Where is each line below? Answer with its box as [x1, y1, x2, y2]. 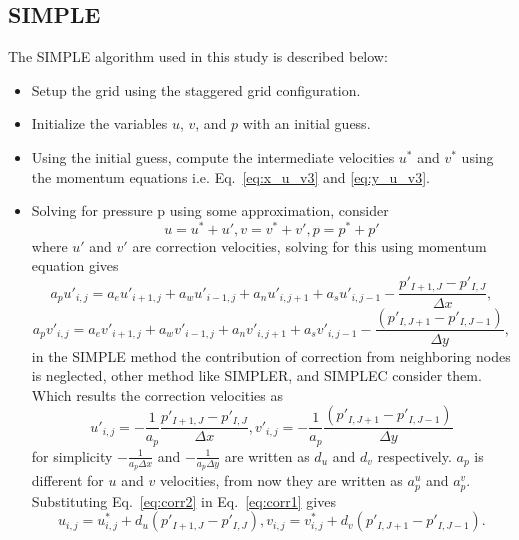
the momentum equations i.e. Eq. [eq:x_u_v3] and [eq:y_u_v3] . [31, 166, 430, 187]
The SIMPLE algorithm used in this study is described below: [8, 46, 388, 67]
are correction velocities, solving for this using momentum [132, 235, 487, 256]
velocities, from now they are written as [159, 470, 403, 491]
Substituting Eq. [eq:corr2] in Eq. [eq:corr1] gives [31, 490, 336, 511]
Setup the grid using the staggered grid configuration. [31, 79, 361, 100]
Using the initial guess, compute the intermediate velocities [31, 146, 395, 167]
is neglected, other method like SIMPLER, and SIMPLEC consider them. [31, 365, 482, 386]
